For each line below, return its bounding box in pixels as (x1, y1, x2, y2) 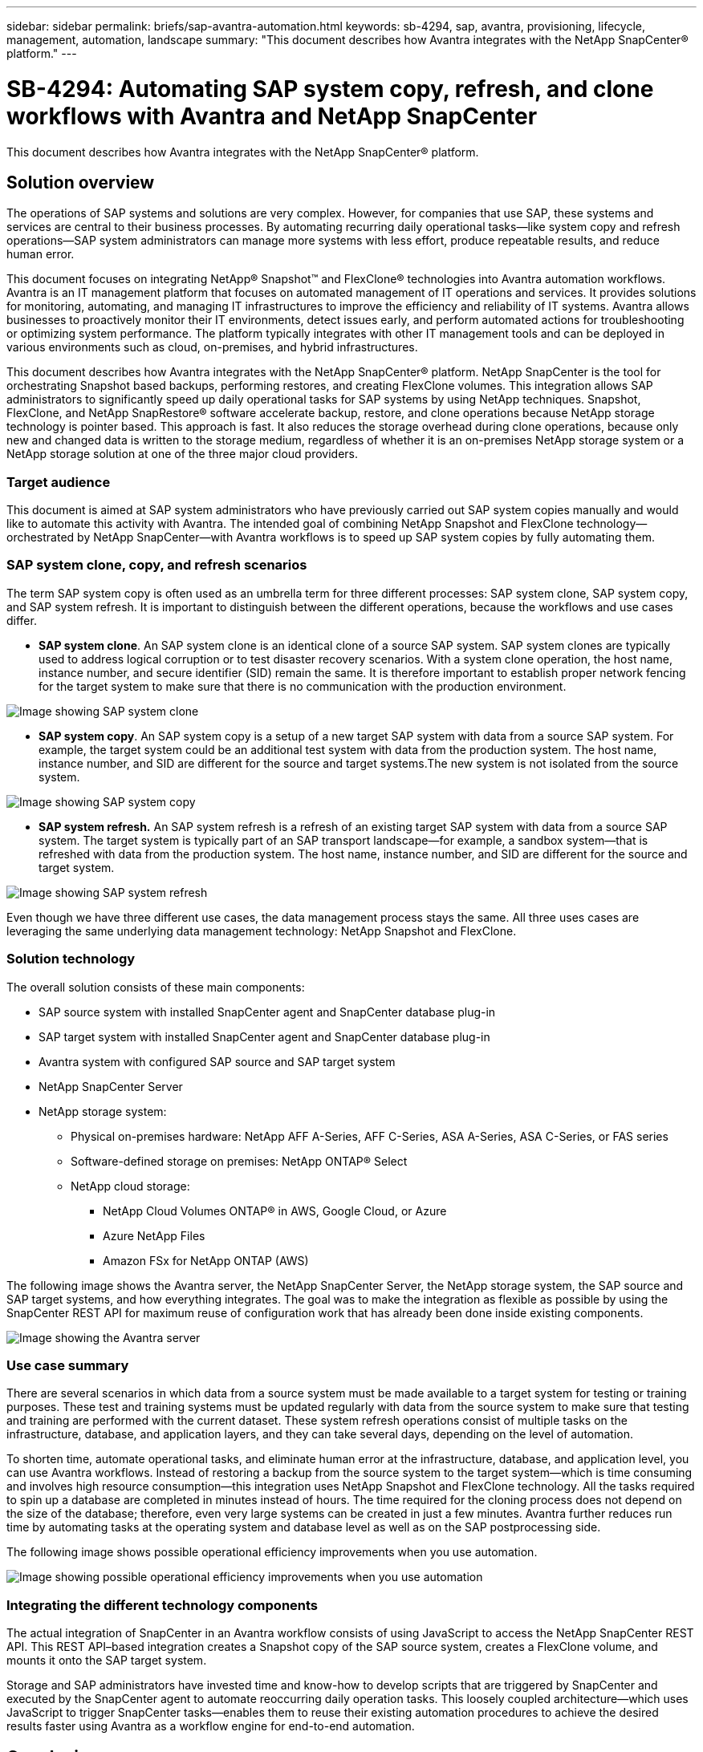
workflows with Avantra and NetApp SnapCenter (6, 102, 538, 130)
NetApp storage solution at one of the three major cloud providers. (6, 447, 358, 461)
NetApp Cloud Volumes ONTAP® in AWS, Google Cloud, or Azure (103, 1203, 447, 1218)
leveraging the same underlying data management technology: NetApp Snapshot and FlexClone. (6, 923, 517, 938)
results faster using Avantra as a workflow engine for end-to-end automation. (6, 1719, 415, 1734)
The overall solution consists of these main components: (6, 979, 305, 994)
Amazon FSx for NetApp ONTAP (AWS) (103, 1253, 309, 1267)
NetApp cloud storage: (71, 1178, 190, 1193)
